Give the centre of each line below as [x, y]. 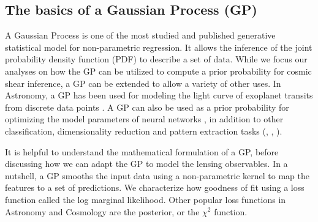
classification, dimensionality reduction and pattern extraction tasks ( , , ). [144, 131]
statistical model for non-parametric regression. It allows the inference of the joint [159, 47]
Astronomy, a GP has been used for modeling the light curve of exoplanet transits [159, 95]
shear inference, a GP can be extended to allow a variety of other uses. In [143, 83]
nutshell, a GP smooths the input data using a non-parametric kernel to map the [157, 175]
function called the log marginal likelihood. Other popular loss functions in [146, 199]
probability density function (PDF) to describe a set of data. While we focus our [156, 59]
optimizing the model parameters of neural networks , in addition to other [144, 119]
